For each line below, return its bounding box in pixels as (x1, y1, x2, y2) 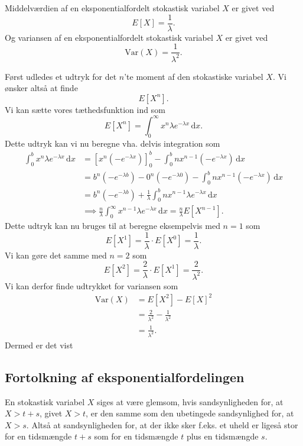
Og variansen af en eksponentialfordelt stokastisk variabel (5, 31, 213, 43)
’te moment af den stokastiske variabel (124, 70, 263, 82)
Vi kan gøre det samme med (5, 248, 107, 261)
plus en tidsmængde (186, 430, 259, 442)
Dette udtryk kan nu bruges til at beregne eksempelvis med (5, 219, 220, 232)
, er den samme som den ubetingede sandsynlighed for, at (86, 407, 294, 419)
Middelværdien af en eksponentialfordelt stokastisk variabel (5, 2, 220, 14)
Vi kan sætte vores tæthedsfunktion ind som (5, 103, 165, 115)
